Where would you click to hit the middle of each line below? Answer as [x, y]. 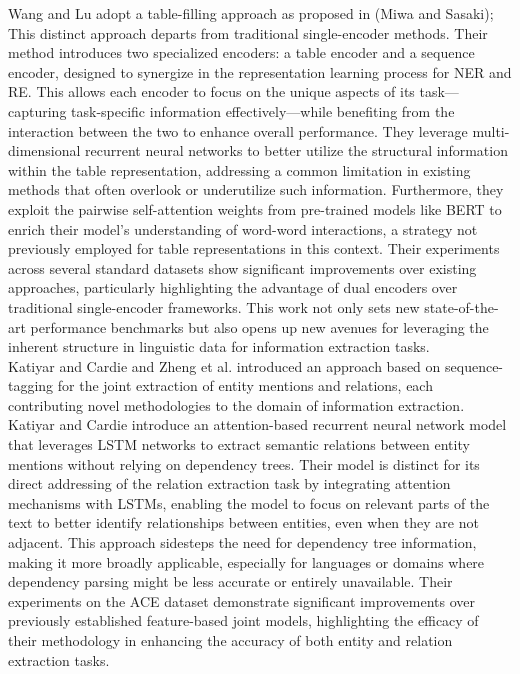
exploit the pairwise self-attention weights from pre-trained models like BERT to [255, 208]
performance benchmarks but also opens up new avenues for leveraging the [259, 326]
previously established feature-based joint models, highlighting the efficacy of [243, 620]
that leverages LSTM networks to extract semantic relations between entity [239, 444]
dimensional [44, 150]
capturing [37, 110]
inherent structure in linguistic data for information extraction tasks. [219, 346]
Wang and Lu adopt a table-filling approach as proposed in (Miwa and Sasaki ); [251, 13]
